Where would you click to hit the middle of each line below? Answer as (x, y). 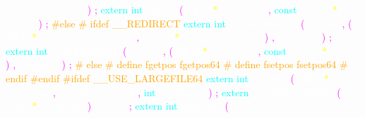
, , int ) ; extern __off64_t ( (197, 92)
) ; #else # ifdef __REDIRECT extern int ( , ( (195, 23)
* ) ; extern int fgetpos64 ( (130, 106)
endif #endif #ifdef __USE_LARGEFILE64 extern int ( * (167, 78)
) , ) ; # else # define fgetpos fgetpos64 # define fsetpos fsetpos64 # (177, 64)
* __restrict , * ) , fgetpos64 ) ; (182, 37)
